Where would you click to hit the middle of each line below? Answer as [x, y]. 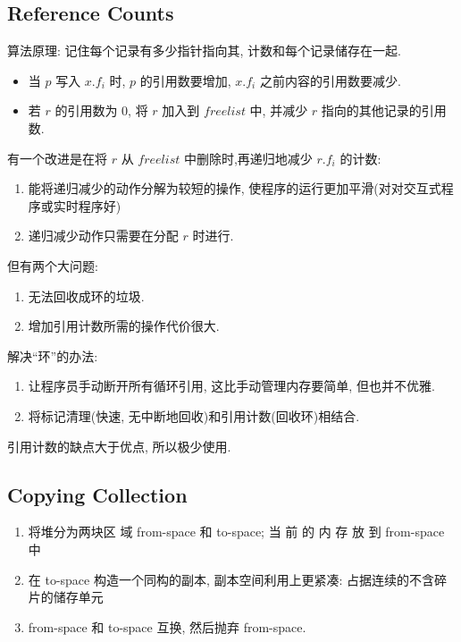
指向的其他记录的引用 [384, 110]
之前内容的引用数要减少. [330, 80]
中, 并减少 [279, 110]
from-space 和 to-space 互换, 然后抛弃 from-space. [167, 626]
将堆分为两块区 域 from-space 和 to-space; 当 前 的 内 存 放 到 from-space [236, 532]
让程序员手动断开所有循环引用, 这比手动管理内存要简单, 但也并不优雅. [231, 386]
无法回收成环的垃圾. [86, 296]
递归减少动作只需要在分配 [103, 236]
